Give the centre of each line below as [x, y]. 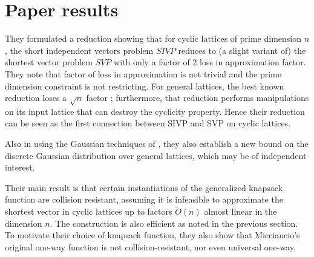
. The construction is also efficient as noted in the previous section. [174, 223]
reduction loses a [36, 98]
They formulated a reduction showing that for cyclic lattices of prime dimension [153, 38]
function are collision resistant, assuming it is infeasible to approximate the [144, 199]
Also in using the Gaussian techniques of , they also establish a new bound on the [157, 144]
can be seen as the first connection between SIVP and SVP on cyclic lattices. [148, 123]
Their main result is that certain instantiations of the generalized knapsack [144, 187]
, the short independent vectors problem [79, 50]
